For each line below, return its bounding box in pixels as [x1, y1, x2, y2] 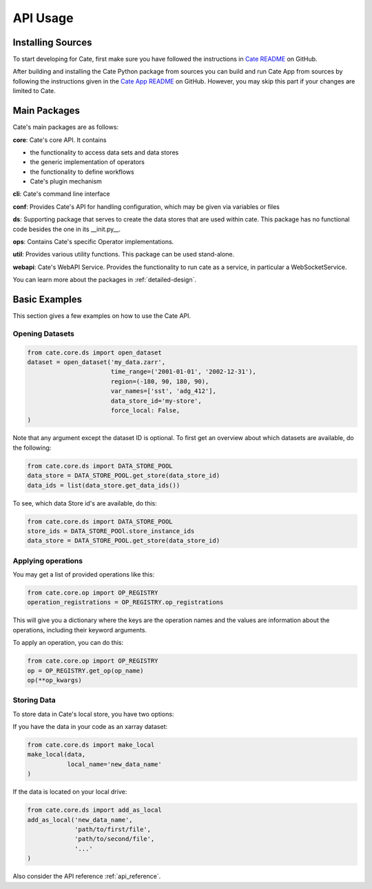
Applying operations [12, 556, 83, 566]
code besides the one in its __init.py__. [12, 225, 121, 233]
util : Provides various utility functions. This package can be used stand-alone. [12, 250, 235, 259]
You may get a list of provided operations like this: [12, 570, 155, 579]
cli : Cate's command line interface [12, 190, 110, 198]
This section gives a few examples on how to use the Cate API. [12, 312, 192, 320]
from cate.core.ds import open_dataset [27, 348, 162, 357]
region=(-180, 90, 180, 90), [110, 377, 209, 386]
